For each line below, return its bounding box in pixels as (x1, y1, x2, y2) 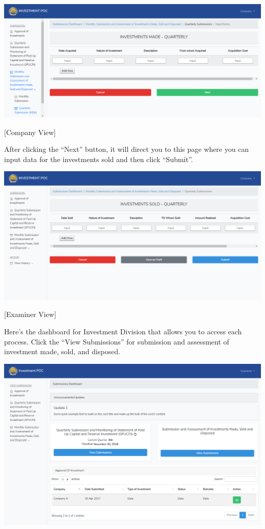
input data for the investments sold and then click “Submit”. (4, 153, 193, 164)
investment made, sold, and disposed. (4, 346, 120, 357)
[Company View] (4, 126, 56, 137)
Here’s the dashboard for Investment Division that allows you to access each (4, 326, 242, 336)
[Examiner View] (4, 309, 57, 320)
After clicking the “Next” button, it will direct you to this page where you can (4, 144, 249, 154)
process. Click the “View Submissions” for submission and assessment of (4, 336, 229, 347)
